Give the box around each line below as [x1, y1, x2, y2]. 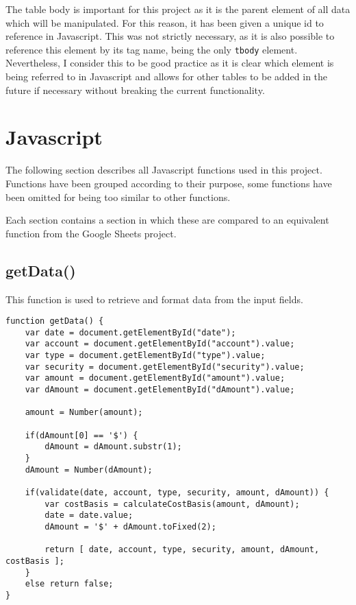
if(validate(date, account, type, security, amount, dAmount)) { [25, 487, 329, 497]
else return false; [25, 579, 114, 589]
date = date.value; [44, 510, 133, 521]
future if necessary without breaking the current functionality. [5, 82, 265, 97]
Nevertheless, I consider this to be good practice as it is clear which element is [5, 56, 334, 70]
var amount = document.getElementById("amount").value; [25, 373, 285, 383]
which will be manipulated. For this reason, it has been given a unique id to [5, 15, 324, 29]
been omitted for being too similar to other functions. [5, 189, 231, 204]
